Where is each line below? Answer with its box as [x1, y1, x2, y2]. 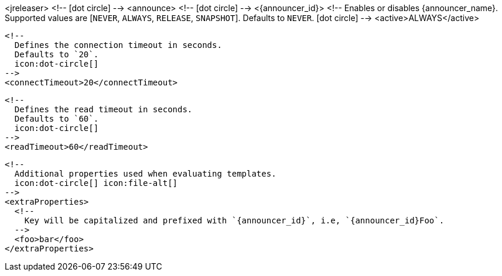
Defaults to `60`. [14, 114, 99, 123]
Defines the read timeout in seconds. [14, 105, 193, 114]
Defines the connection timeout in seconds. [14, 40, 222, 50]
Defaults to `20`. [14, 50, 99, 59]
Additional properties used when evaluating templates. [14, 169, 276, 178]
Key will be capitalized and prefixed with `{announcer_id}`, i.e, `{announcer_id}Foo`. [24, 216, 445, 225]
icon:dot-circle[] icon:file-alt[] [14, 178, 178, 188]
